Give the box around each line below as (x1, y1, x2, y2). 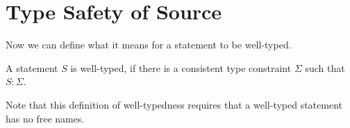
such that (305, 60, 345, 75)
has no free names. (6, 111, 85, 125)
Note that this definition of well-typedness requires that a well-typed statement (6, 97, 343, 111)
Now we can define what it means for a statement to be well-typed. (6, 37, 292, 52)
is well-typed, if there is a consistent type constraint (70, 60, 292, 75)
